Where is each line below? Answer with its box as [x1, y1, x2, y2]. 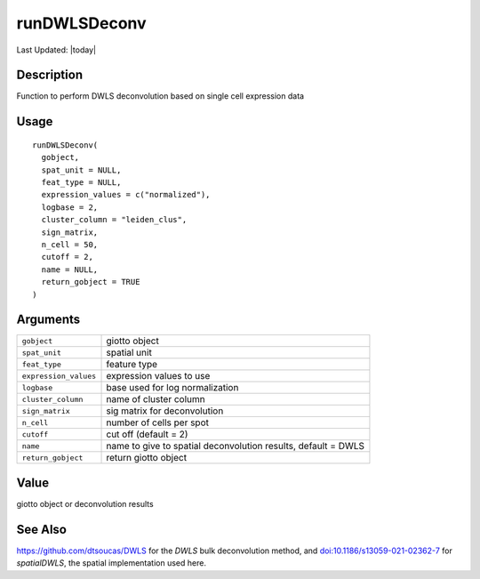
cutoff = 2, [41, 252, 93, 262]
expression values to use [106, 370, 211, 382]
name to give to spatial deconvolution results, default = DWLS [106, 440, 364, 453]
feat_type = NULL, [41, 178, 122, 188]
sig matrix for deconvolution [106, 405, 224, 417]
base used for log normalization [106, 382, 239, 394]
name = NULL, [41, 264, 99, 275]
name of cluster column [106, 393, 205, 406]
